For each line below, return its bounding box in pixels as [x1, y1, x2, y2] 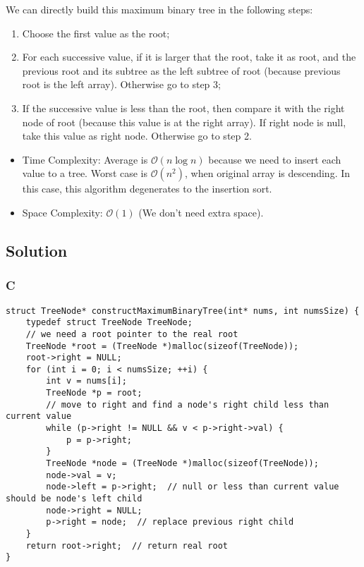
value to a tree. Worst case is [22, 166, 148, 181]
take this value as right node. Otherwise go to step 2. [22, 128, 252, 143]
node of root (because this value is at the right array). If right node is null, [22, 114, 346, 129]
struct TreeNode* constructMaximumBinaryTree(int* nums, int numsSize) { [6, 305, 360, 316]
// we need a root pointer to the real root [25, 329, 238, 339]
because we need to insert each [208, 152, 341, 166]
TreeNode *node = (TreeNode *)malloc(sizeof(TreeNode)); [46, 458, 319, 469]
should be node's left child [6, 494, 142, 504]
